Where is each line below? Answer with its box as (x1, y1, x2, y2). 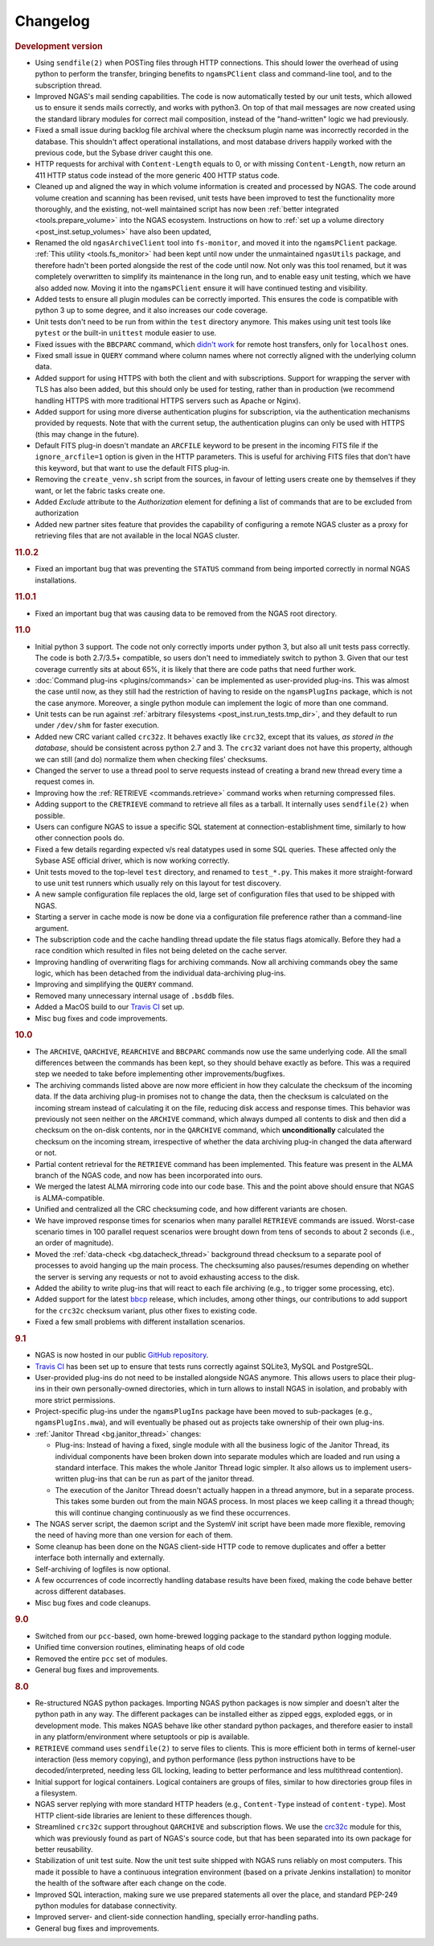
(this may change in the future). (35, 429, 140, 439)
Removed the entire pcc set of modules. (35, 1654, 168, 1664)
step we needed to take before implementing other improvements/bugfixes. (35, 1069, 285, 1078)
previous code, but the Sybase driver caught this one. (35, 147, 213, 157)
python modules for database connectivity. (35, 1901, 178, 1911)
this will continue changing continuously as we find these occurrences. (55, 1507, 291, 1517)
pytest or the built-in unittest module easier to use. (35, 328, 217, 338)
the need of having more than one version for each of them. (35, 1530, 233, 1540)
